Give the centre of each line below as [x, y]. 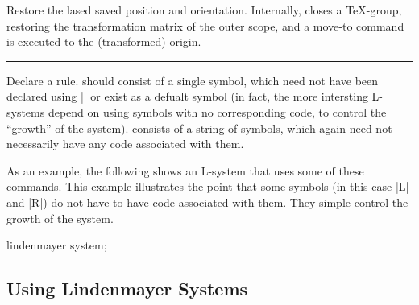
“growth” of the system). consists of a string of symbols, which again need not [199, 128]
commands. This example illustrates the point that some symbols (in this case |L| [208, 186]
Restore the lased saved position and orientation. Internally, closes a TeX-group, [204, 10]
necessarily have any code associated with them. [125, 144]
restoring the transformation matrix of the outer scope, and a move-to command [205, 25]
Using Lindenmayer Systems [127, 289]
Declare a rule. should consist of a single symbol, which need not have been [193, 80]
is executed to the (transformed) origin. [104, 41]
